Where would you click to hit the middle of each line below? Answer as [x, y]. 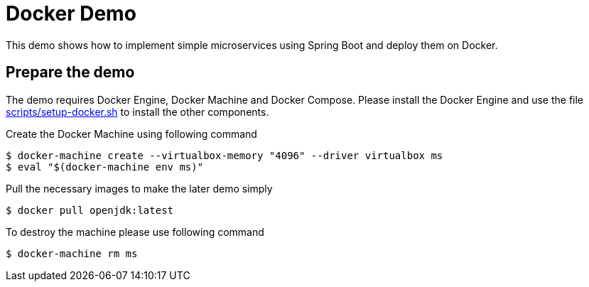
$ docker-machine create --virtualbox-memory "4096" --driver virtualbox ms [225, 155]
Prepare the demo [70, 72]
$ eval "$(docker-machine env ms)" [105, 167]
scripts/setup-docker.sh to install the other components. [137, 112]
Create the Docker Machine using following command [131, 134]
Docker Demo [71, 13]
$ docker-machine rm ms [72, 253]
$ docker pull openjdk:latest [90, 210]
